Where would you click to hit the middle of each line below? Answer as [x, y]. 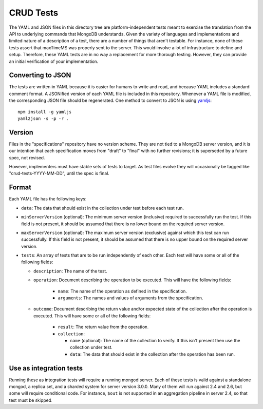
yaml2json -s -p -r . [43, 118]
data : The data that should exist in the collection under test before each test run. [103, 208]
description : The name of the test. [70, 271]
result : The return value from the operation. [103, 327]
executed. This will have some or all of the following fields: [92, 316]
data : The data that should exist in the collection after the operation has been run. [152, 354]
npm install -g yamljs [45, 112]
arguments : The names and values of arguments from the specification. [130, 298]
